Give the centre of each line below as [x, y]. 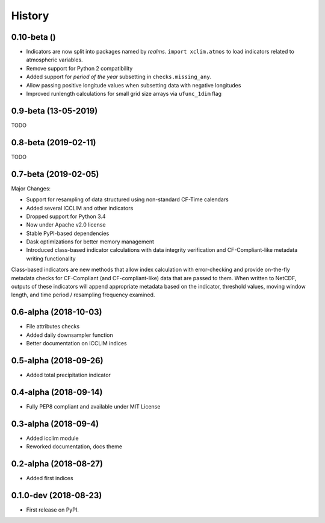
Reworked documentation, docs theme [74, 446]
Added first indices [50, 478]
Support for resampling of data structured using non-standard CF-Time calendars [127, 199]
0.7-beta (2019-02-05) [55, 174]
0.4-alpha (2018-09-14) [57, 392]
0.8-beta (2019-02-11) [54, 142]
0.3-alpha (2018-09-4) [55, 424]
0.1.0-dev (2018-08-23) [57, 495]
